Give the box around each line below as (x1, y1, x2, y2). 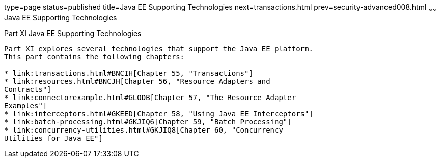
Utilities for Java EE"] (4, 134, 103, 142)
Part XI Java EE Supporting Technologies (4, 28, 142, 38)
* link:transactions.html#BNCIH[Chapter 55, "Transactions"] (4, 69, 253, 77)
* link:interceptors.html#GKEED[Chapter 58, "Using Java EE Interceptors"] (4, 109, 313, 118)
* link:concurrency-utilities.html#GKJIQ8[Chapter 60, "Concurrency (4, 125, 283, 134)
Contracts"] (4, 85, 51, 93)
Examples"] (4, 101, 47, 110)
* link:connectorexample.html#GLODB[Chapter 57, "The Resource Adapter (4, 93, 296, 102)
